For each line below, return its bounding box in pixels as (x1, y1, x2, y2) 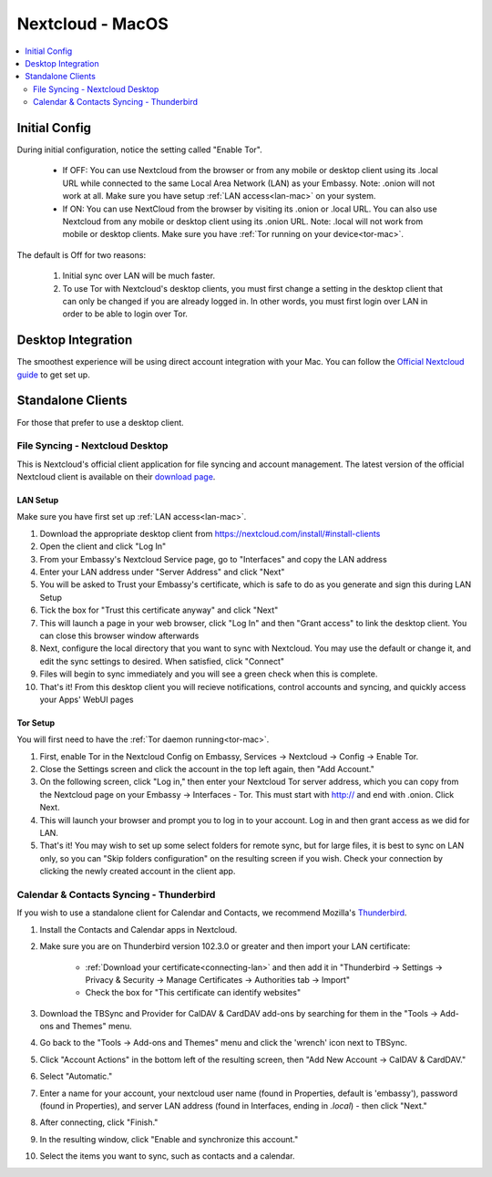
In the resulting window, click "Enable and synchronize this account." (39, 1133, 299, 1144)
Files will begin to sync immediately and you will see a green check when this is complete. (39, 668, 378, 679)
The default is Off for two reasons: (16, 249, 146, 260)
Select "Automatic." (39, 1071, 113, 1082)
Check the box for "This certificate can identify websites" (85, 987, 301, 998)
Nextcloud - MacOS (16, 14, 169, 34)
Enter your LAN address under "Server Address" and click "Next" (39, 566, 285, 577)
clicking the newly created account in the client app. (39, 866, 236, 877)
